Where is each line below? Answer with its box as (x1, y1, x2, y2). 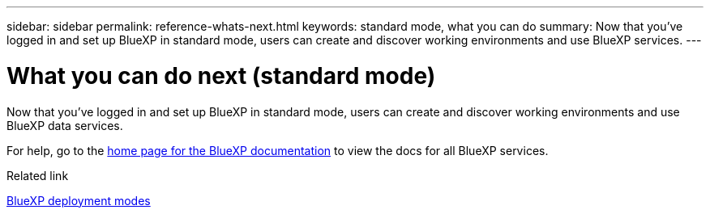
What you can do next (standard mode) (6, 61, 436, 90)
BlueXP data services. (6, 118, 123, 132)
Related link (6, 168, 69, 183)
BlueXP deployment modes (6, 193, 151, 208)
